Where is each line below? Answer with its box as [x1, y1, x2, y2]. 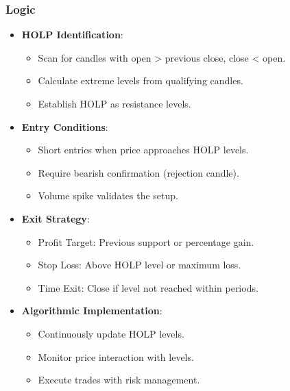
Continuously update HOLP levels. [38, 326, 184, 340]
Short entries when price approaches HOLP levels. [38, 142, 249, 157]
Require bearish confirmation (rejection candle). [38, 165, 239, 179]
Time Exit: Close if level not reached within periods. [38, 280, 258, 294]
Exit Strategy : [21, 211, 90, 225]
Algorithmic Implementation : [21, 303, 162, 318]
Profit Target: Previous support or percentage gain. [38, 234, 254, 249]
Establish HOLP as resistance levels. [38, 97, 191, 110]
